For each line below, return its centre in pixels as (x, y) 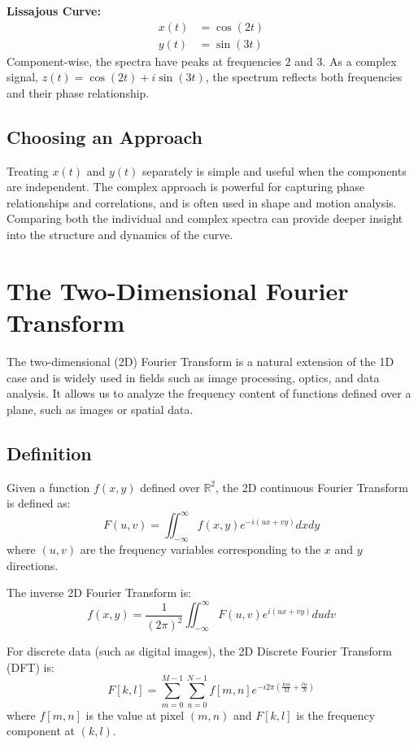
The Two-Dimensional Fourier (178, 290)
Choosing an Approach (104, 136)
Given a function (48, 487)
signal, (22, 77)
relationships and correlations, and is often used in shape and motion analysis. (202, 202)
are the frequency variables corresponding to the (200, 549)
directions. (33, 565)
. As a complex (359, 61)
